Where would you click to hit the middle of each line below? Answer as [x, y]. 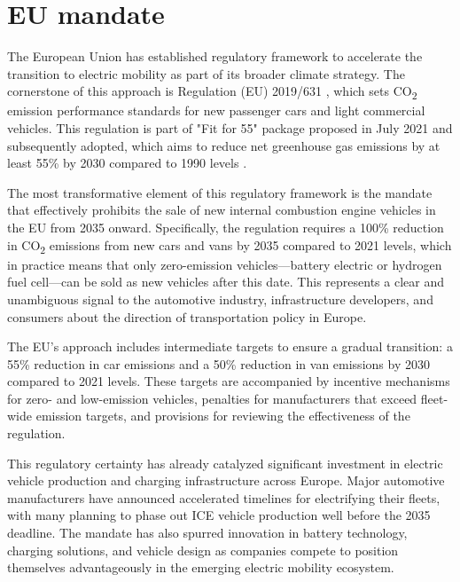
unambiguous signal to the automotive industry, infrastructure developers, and [220, 299]
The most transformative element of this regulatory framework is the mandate [220, 192]
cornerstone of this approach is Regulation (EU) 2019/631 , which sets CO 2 [212, 92]
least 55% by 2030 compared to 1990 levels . [127, 163]
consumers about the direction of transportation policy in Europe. [187, 316]
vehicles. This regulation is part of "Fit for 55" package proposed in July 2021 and [230, 128]
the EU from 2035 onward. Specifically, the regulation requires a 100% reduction [226, 227]
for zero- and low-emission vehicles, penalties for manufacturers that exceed [212, 398]
